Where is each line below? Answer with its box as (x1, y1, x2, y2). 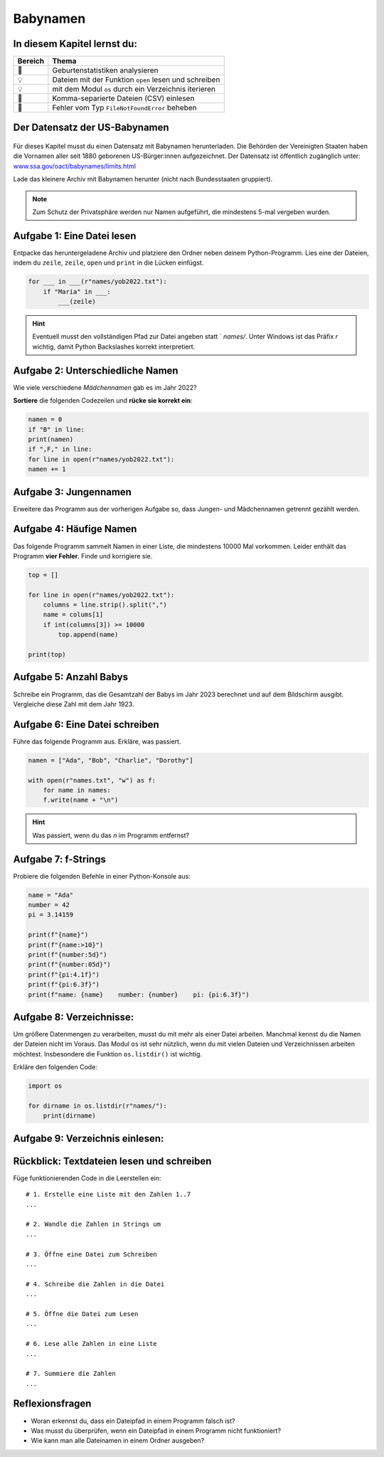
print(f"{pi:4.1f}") (28, 970, 100, 978)
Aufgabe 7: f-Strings (13, 853, 106, 865)
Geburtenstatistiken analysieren (52, 65, 159, 75)
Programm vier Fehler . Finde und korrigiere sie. (13, 551, 153, 560)
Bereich (17, 56, 45, 66)
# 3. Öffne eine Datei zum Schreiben (26, 1250, 158, 1259)
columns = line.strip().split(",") (43, 601, 167, 609)
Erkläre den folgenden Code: (13, 1063, 97, 1071)
